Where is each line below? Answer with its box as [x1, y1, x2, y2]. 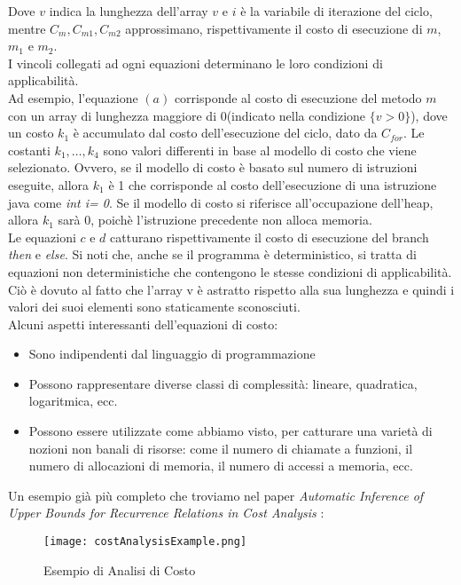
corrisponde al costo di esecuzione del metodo [174, 88, 422, 107]
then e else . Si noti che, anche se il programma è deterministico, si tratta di [8, 245, 417, 264]
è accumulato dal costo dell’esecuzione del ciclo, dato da [73, 123, 378, 142]
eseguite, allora [8, 175, 90, 194]
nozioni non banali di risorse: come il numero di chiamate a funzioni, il [28, 439, 413, 457]
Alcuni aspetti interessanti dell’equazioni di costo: [8, 314, 278, 333]
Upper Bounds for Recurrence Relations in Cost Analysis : [8, 503, 324, 522]
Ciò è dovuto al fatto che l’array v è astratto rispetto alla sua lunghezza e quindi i [8, 280, 455, 298]
